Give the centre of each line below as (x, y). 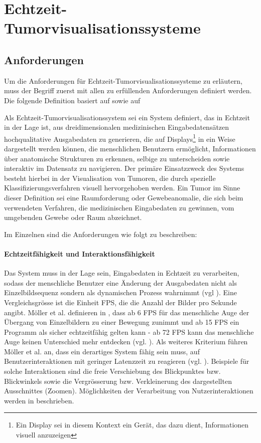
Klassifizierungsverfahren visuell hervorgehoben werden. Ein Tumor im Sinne (122, 188)
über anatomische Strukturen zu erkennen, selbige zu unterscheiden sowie (117, 158)
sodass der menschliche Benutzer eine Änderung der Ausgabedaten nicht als (120, 282)
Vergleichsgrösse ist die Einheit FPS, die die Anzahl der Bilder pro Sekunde (120, 302)
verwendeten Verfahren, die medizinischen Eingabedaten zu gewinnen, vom (119, 207)
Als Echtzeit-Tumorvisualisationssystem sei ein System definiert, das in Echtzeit (127, 117)
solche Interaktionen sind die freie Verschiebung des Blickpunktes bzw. (112, 371)
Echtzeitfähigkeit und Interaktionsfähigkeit (80, 253)
